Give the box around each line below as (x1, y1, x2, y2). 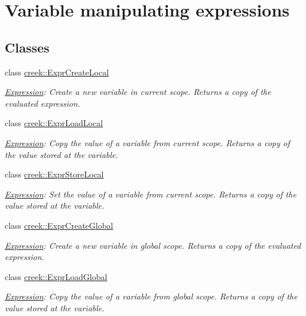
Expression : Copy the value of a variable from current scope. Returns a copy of (5, 136, 290, 149)
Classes (5, 38, 50, 56)
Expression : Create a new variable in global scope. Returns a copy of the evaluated (5, 239, 301, 251)
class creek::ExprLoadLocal (5, 117, 103, 129)
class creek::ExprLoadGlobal (5, 270, 108, 282)
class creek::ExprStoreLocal (5, 168, 104, 180)
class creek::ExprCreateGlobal (5, 219, 113, 231)
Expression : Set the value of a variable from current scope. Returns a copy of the (5, 187, 297, 200)
